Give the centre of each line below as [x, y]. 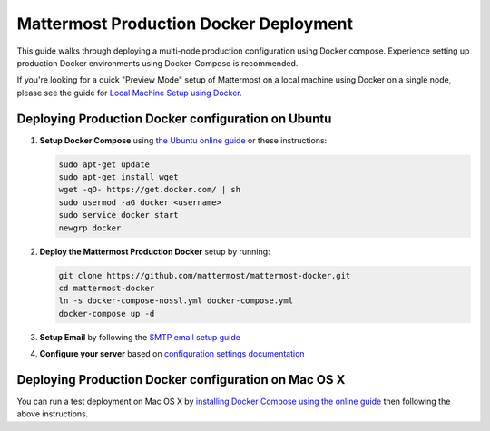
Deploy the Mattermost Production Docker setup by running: [155, 251]
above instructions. [53, 414]
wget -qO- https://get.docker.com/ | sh [149, 190]
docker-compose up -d [107, 313]
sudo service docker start [118, 215]
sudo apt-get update [104, 164]
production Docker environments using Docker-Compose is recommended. [157, 63]
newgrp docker [90, 228]
